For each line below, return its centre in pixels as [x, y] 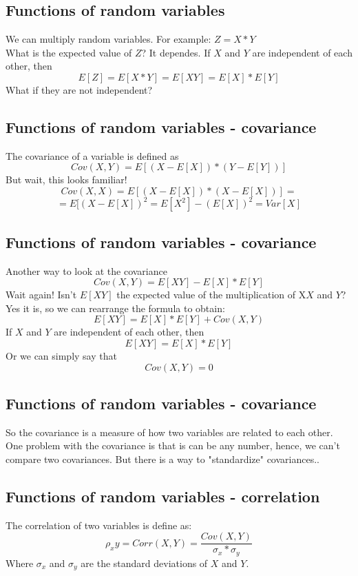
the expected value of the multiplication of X [211, 295]
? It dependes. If [176, 52]
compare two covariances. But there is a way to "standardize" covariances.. [162, 459]
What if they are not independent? [79, 89]
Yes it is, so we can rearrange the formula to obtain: [115, 308]
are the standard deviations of [144, 563]
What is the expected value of [69, 52]
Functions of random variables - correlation [163, 496]
